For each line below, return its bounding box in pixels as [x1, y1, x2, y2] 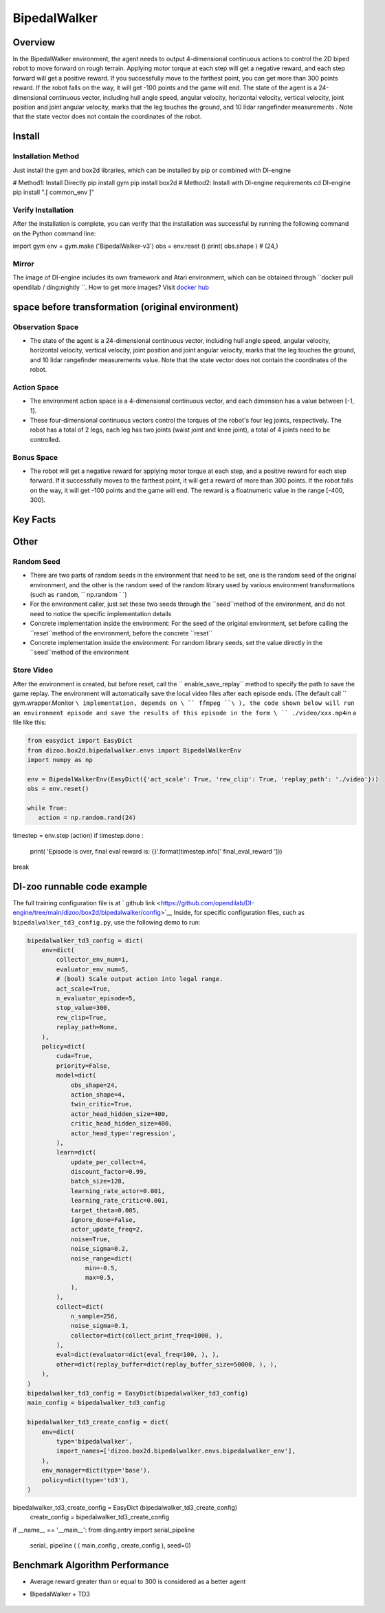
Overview [12, 36, 56, 48]
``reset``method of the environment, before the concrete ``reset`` [30, 629, 213, 637]
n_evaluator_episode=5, [56, 995, 137, 1002]
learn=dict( [56, 1148, 96, 1157]
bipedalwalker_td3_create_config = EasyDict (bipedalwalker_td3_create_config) [12, 1503, 237, 1511]
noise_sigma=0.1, [70, 1322, 129, 1330]
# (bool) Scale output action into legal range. [56, 975, 223, 983]
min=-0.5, [85, 1264, 118, 1272]
